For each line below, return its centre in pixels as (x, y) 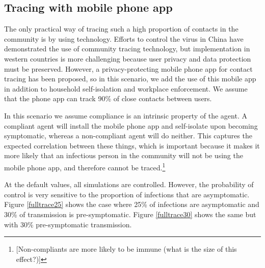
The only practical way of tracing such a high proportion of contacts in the (121, 29)
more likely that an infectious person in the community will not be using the (124, 155)
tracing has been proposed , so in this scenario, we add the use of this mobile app (130, 79)
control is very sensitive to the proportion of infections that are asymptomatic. (127, 194)
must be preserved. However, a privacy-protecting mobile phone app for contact (128, 68)
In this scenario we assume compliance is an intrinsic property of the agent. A (126, 115)
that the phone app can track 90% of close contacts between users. (108, 98)
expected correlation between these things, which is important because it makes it (132, 145)
